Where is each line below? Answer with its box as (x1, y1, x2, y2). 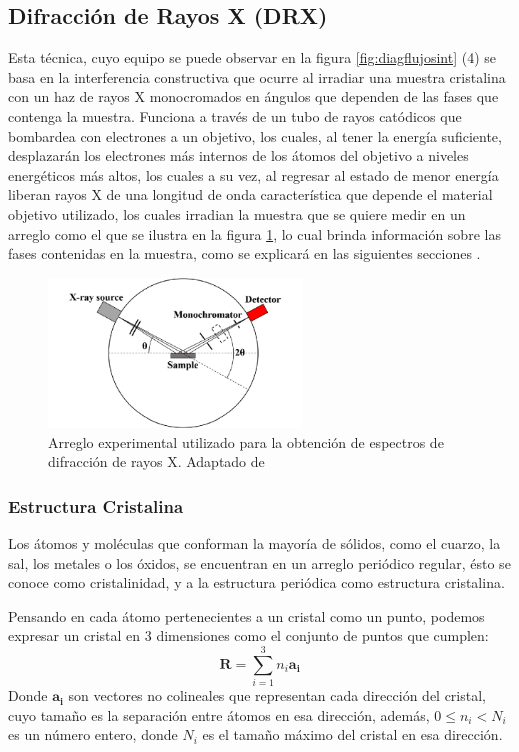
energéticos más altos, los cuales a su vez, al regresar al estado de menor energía (8, 164, 499, 185)
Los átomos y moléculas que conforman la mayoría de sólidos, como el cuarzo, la (8, 533, 501, 554)
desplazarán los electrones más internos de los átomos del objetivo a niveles (8, 145, 469, 166)
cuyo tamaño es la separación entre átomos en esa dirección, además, (8, 704, 430, 725)
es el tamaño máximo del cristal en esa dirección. (202, 724, 503, 745)
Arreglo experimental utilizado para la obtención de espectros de (48, 431, 444, 452)
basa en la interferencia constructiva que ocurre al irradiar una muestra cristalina (8, 66, 506, 87)
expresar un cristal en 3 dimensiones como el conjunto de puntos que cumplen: (8, 625, 489, 646)
